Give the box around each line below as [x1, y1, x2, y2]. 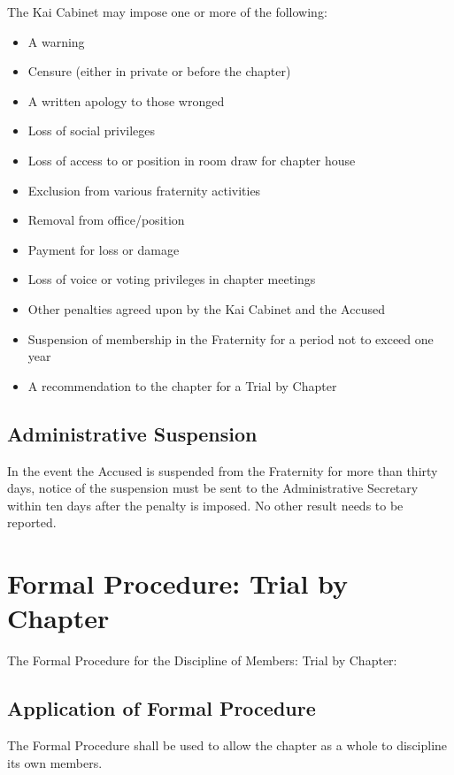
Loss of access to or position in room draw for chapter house [27, 150, 356, 169]
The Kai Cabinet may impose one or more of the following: [7, 3, 327, 20]
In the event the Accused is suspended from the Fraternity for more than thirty [7, 461, 438, 480]
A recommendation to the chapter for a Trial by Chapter [27, 376, 337, 395]
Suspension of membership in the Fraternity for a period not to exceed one [27, 329, 434, 348]
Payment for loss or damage [27, 240, 180, 258]
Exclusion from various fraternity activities [27, 180, 261, 199]
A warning [27, 32, 85, 50]
